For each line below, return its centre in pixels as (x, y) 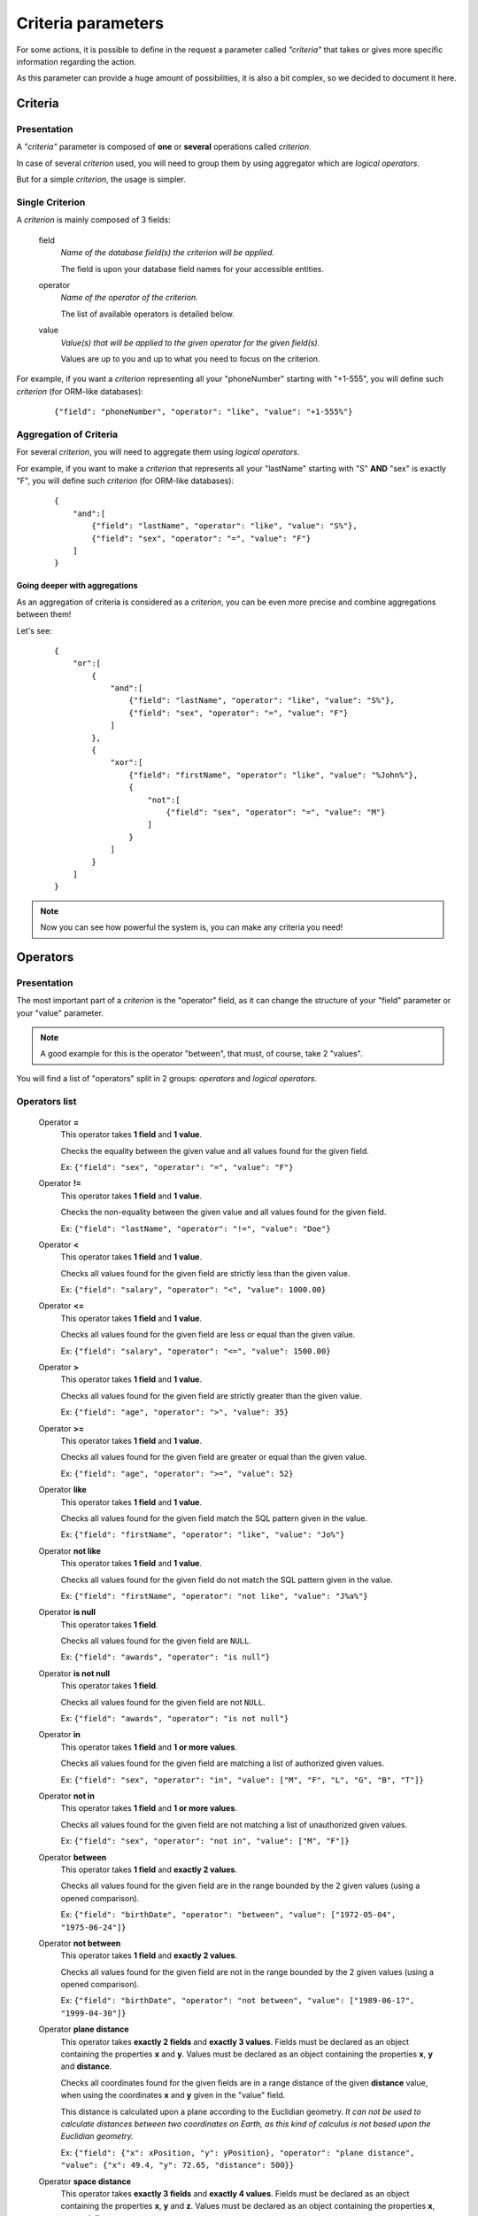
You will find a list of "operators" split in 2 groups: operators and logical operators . (167, 1078)
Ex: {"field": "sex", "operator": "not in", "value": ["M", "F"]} (205, 1841)
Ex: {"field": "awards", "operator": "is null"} (166, 1657)
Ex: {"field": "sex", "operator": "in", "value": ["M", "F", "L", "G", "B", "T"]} (243, 1779)
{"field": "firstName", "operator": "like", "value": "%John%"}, (274, 775)
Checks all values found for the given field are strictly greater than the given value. (211, 1395)
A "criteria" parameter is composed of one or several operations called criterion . (164, 147)
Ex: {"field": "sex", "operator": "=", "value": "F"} (177, 1167)
